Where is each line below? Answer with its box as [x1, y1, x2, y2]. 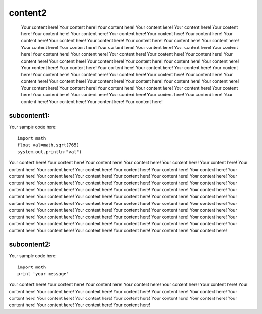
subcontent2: [9, 240, 51, 249]
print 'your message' [17, 271, 69, 276]
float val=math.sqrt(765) [17, 142, 80, 148]
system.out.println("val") [17, 149, 82, 155]
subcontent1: [9, 111, 50, 120]
